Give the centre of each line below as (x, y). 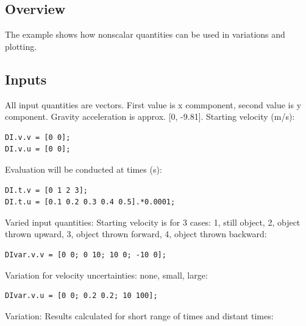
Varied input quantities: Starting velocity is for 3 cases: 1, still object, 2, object (153, 222)
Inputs (26, 79)
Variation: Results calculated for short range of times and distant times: (139, 315)
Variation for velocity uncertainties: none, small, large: (106, 275)
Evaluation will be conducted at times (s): (84, 169)
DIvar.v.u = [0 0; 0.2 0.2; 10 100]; (81, 296)
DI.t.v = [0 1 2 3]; (47, 190)
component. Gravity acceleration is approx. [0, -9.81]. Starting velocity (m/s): (150, 116)
